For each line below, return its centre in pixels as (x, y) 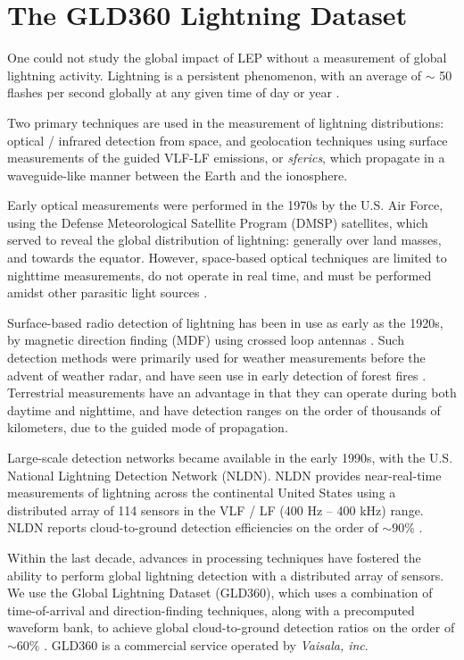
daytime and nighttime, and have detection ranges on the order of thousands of (224, 409)
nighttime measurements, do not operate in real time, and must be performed (220, 275)
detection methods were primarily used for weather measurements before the (216, 358)
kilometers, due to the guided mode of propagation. (148, 427)
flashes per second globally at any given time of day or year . (174, 92)
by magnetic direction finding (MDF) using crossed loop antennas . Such (206, 340)
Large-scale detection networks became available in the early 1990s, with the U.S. (230, 457)
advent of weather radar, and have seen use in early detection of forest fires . (217, 375)
